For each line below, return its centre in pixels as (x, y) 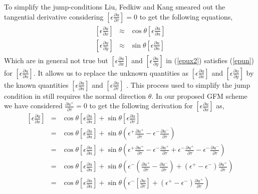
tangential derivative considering (54, 16)
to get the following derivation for (141, 106)
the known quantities (36, 84)
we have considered (33, 106)
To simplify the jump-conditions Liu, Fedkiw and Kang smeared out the (115, 7)
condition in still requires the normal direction (75, 95)
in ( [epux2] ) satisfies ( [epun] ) (210, 60)
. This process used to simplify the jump (188, 84)
